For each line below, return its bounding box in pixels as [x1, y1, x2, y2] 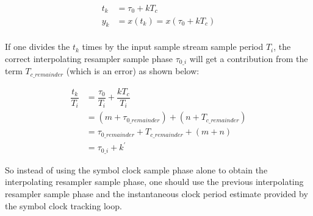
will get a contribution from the [189, 52, 308, 64]
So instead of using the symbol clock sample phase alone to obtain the [5, 163, 268, 176]
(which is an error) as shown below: [66, 64, 200, 77]
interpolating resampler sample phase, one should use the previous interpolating [5, 175, 304, 188]
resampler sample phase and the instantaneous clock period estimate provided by [5, 187, 308, 200]
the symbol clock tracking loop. [5, 199, 122, 212]
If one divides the [5, 40, 70, 53]
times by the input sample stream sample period [82, 40, 264, 53]
